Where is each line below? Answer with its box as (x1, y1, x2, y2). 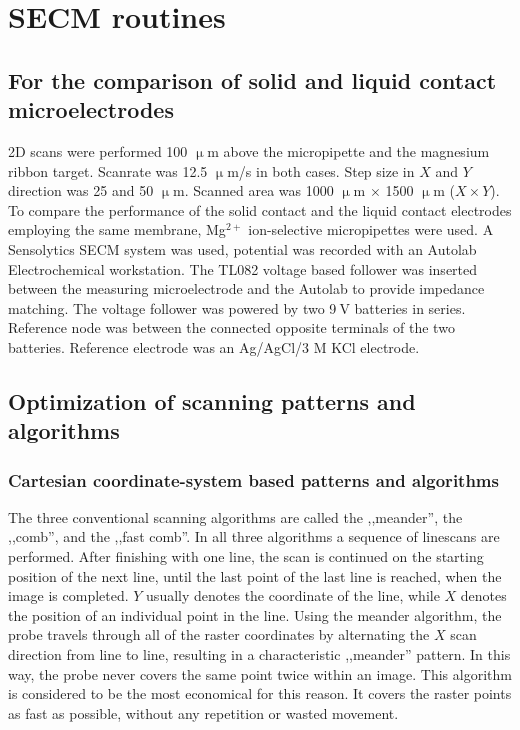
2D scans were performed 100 (8, 140, 188, 161)
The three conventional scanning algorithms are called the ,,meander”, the (8, 506, 463, 527)
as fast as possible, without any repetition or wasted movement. (8, 702, 399, 723)
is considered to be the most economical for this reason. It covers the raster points (8, 683, 512, 704)
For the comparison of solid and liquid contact (8, 64, 497, 95)
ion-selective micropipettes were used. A (248, 219, 494, 240)
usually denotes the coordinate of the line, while (146, 585, 440, 606)
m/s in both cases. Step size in (227, 160, 415, 181)
